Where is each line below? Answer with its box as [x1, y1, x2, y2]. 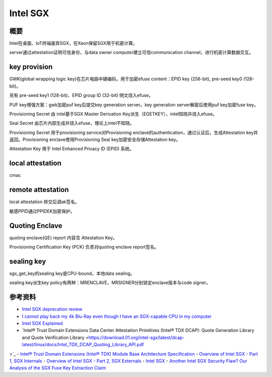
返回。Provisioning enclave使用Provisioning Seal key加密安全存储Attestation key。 [9, 136, 181, 143]
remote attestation [9, 185, 69, 194]
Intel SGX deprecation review [22, 306, 83, 312]
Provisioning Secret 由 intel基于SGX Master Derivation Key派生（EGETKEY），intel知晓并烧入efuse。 [9, 111, 218, 117]
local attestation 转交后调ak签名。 [9, 199, 80, 205]
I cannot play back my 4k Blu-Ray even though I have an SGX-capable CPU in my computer [22, 313, 212, 319]
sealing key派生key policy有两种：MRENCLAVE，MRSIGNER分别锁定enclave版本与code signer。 [9, 279, 211, 286]
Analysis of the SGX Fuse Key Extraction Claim [9, 365, 106, 371]
